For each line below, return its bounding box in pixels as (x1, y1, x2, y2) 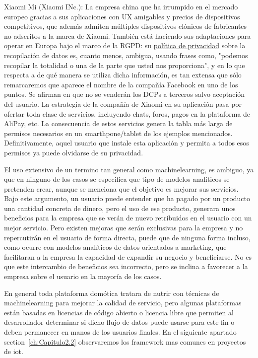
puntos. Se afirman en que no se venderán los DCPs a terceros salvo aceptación (4, 89, 245, 99)
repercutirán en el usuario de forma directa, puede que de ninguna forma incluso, (4, 232, 251, 242)
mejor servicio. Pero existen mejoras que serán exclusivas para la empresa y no (4, 222, 243, 233)
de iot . (4, 346, 23, 357)
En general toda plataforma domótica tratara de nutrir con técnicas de (4, 287, 219, 298)
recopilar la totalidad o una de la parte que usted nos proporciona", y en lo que (4, 60, 245, 70)
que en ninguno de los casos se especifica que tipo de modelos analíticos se (4, 174, 230, 184)
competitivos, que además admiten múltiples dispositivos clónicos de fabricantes (4, 21, 247, 31)
